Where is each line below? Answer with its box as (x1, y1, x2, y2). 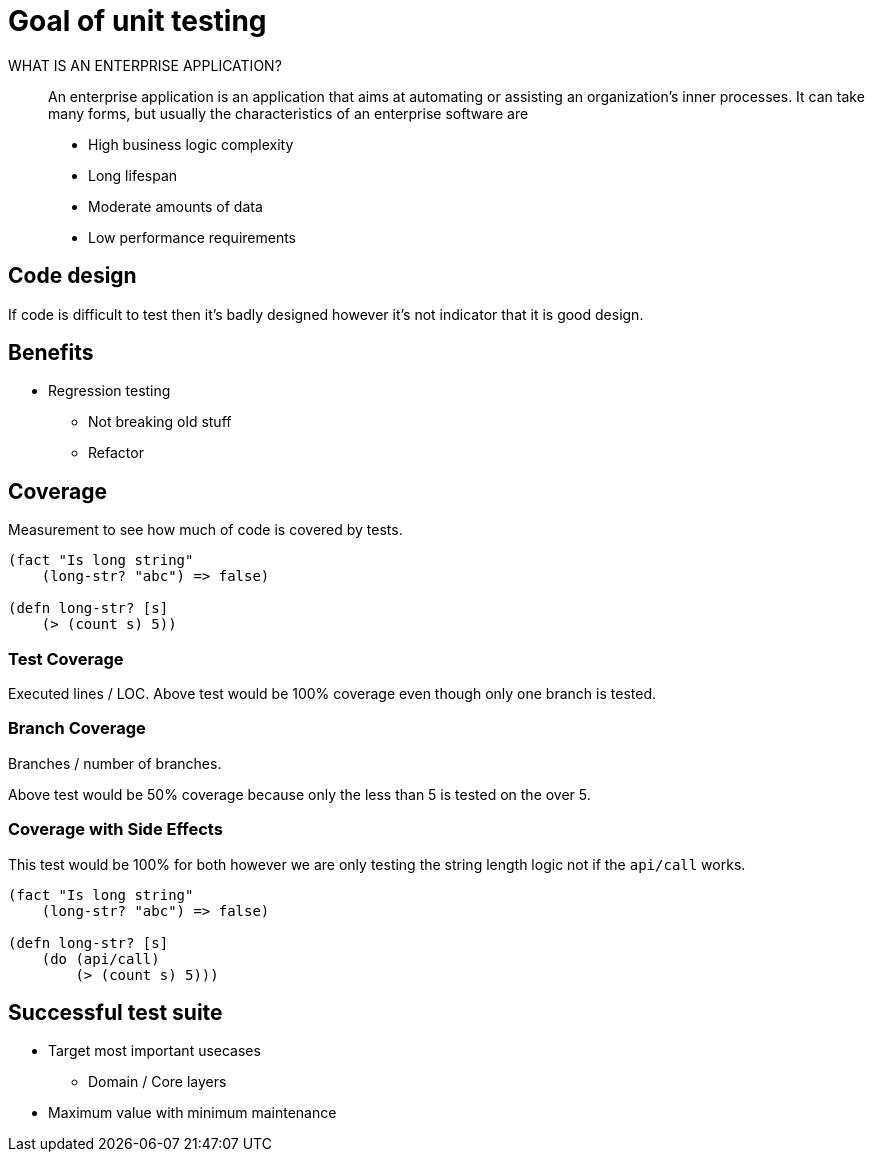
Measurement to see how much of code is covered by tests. (8, 521, 403, 539)
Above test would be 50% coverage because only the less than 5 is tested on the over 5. (8, 785, 591, 803)
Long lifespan (88, 166, 178, 184)
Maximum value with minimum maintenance (48, 1104, 337, 1122)
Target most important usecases (48, 1042, 261, 1060)
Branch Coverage (8, 718, 146, 739)
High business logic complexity (88, 135, 294, 153)
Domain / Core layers (88, 1073, 227, 1091)
